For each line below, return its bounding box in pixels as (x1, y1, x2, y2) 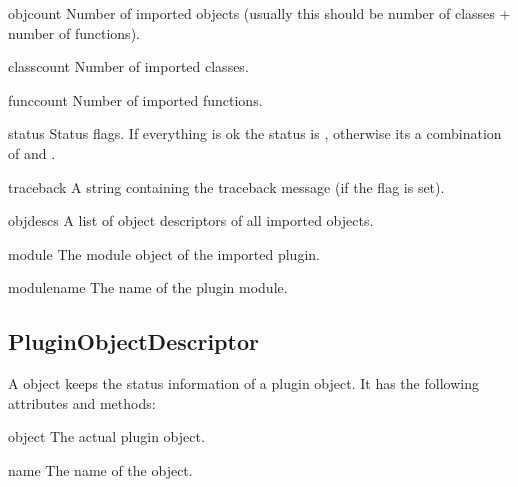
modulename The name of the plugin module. (8, 277, 288, 298)
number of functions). (8, 22, 140, 43)
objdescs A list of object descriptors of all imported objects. (8, 210, 374, 231)
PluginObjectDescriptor (8, 326, 259, 357)
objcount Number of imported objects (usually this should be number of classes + (8, 3, 511, 23)
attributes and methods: (8, 392, 156, 413)
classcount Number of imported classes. (8, 56, 249, 77)
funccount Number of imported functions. (8, 89, 263, 110)
